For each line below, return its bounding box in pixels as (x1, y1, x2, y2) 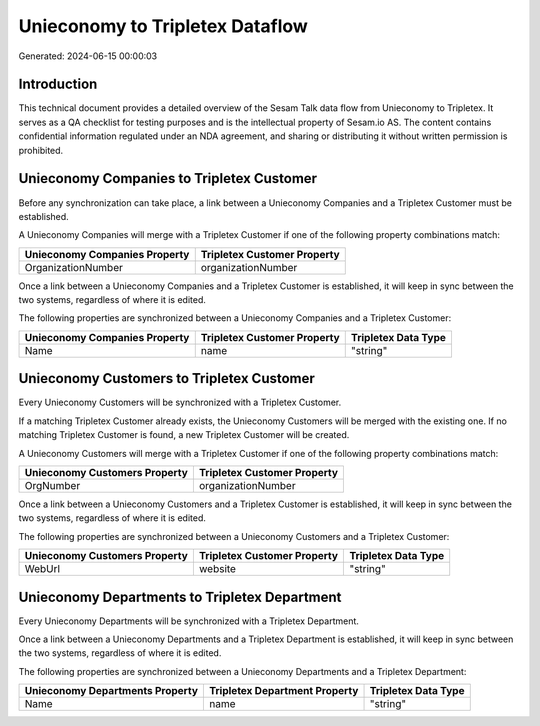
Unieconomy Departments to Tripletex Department (18, 588, 342, 605)
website (198, 562, 237, 576)
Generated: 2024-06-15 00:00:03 (18, 50, 158, 62)
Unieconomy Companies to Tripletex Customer (18, 170, 318, 187)
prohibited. (18, 144, 64, 156)
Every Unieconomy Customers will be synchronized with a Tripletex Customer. (18, 396, 342, 409)
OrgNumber (24, 478, 81, 492)
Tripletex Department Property (208, 684, 359, 698)
